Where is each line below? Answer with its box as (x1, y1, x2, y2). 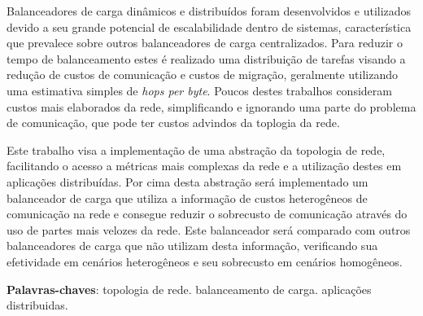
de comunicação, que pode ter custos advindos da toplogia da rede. (7, 114, 340, 131)
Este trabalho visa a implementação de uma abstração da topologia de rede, (7, 141, 386, 158)
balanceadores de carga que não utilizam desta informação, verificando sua (7, 237, 378, 254)
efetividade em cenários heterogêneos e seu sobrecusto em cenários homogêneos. (7, 252, 403, 270)
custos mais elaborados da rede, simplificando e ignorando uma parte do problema (7, 98, 416, 115)
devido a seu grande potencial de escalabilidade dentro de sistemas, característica (7, 18, 412, 35)
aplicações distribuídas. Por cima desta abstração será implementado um (7, 173, 368, 190)
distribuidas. (7, 296, 68, 314)
